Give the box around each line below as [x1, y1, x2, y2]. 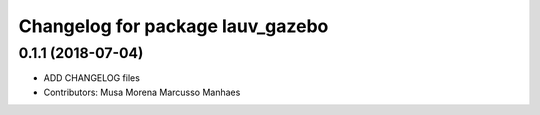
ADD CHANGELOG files [43, 72, 140, 84]
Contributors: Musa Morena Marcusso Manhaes [43, 86, 241, 98]
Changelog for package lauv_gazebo [18, 15, 329, 37]
